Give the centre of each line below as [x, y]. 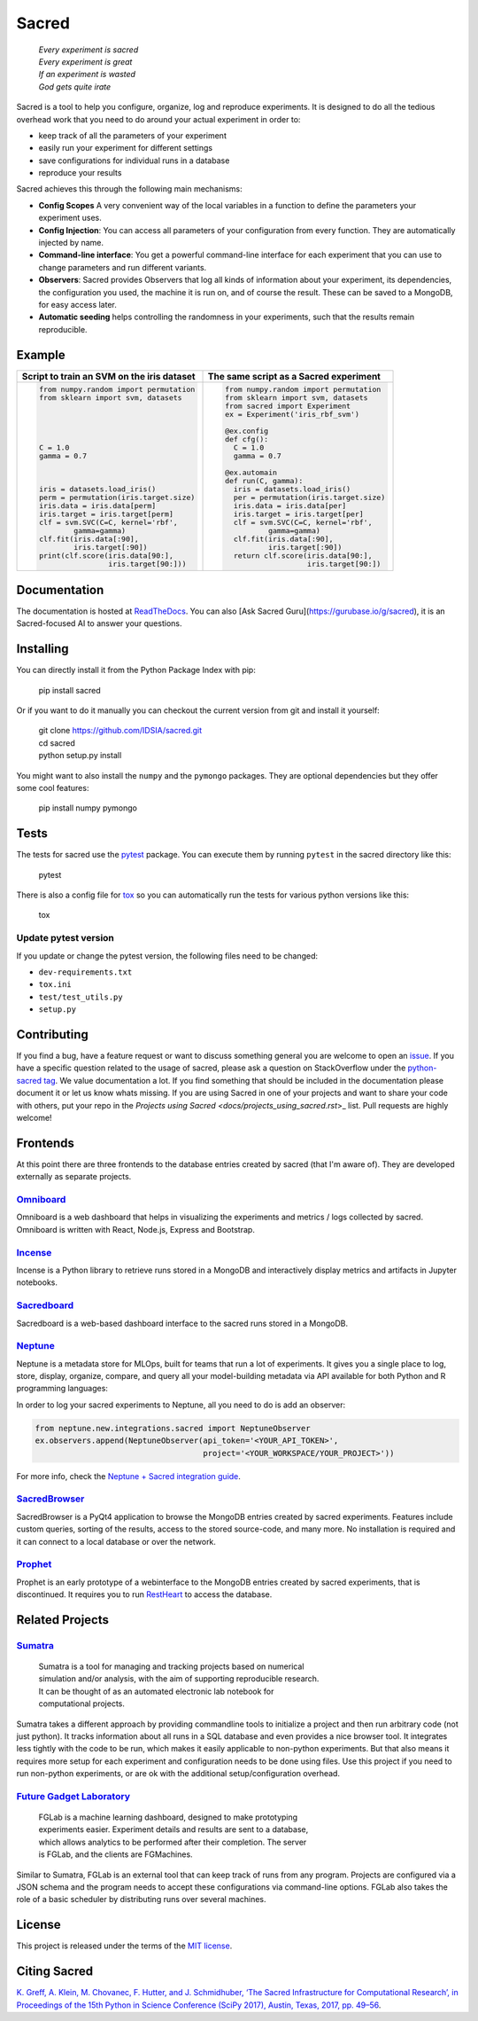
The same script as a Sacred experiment [294, 376]
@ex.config [247, 431]
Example [41, 355]
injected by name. [71, 243]
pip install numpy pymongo [88, 808]
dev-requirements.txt [85, 972]
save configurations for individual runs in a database [134, 161]
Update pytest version [66, 938]
